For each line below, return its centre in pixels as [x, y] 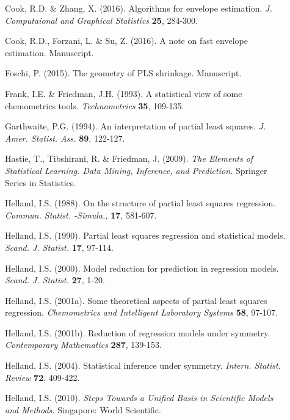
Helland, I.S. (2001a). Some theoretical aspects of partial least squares [136, 300]
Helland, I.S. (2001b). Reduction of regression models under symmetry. [138, 332]
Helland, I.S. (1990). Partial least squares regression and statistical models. [145, 235]
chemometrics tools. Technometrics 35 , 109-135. [95, 105]
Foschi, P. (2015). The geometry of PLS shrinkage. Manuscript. [123, 73]
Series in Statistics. [41, 182]
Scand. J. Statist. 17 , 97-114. [59, 247]
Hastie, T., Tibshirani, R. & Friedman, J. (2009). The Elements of [129, 158]
